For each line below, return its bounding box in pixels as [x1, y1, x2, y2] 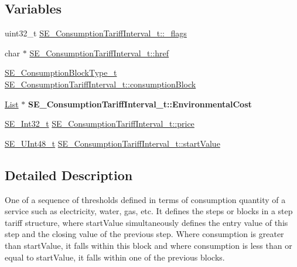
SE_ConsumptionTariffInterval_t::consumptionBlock [5, 77, 196, 90]
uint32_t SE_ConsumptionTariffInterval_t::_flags [5, 27, 187, 39]
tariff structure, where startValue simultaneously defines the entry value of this [5, 216, 288, 228]
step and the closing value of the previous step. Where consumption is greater [5, 228, 284, 240]
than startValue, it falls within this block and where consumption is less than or [5, 239, 292, 251]
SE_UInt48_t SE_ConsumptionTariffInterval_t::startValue [5, 137, 220, 149]
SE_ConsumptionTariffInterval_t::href [29, 46, 169, 59]
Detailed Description [5, 165, 133, 184]
